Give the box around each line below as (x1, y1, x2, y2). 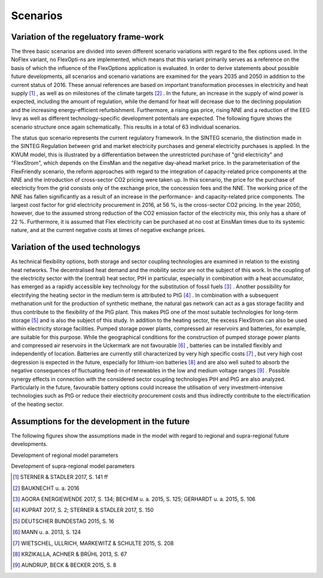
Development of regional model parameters (11, 451, 118, 459)
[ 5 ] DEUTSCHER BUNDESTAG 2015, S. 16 (13, 517, 115, 525)
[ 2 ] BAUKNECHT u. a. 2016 (13, 484, 80, 492)
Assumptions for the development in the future (11, 416, 190, 426)
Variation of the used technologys (11, 242, 141, 252)
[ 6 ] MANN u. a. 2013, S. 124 (13, 528, 81, 536)
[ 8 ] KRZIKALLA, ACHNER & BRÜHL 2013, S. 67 (13, 550, 127, 558)
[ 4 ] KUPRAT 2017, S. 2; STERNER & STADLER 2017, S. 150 (13, 507, 154, 514)
